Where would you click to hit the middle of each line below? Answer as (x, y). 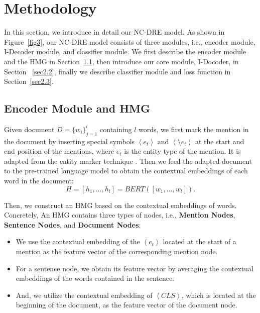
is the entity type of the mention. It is (182, 151)
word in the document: (39, 181)
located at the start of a (200, 241)
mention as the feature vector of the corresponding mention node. (117, 251)
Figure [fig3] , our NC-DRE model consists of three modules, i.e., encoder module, (130, 41)
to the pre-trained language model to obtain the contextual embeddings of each (126, 171)
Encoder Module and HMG (77, 108)
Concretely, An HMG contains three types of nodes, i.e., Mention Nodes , (120, 215)
